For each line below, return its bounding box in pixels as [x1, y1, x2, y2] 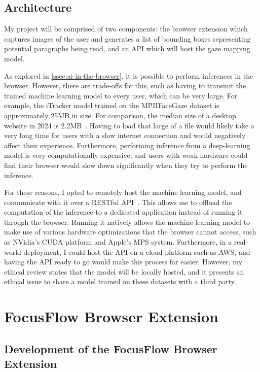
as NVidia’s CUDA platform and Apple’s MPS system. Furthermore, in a [4, 236, 232, 247]
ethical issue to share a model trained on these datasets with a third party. [4, 276, 236, 287]
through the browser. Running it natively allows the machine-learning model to [4, 216, 250, 227]
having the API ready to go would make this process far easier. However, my [4, 256, 243, 267]
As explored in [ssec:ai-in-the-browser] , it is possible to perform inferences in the [4, 70, 253, 81]
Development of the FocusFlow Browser [4, 341, 217, 356]
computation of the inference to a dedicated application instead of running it [4, 207, 243, 217]
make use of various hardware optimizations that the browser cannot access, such [4, 226, 256, 237]
